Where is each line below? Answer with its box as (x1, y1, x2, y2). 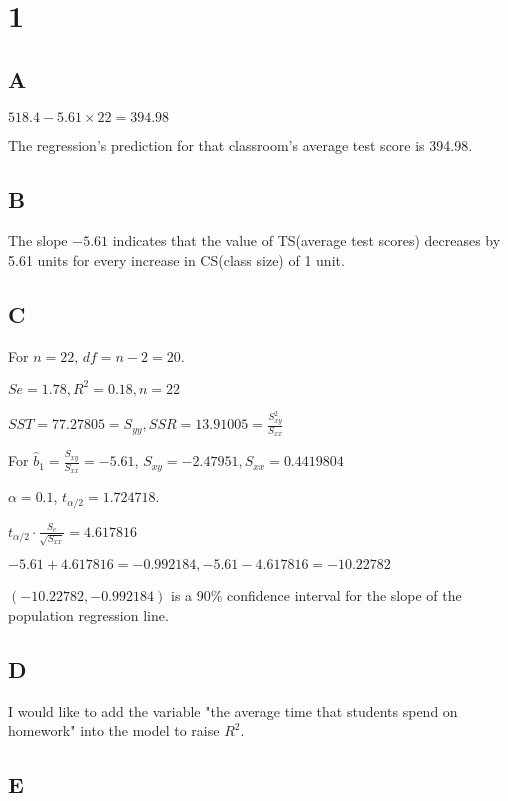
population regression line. (8, 604, 169, 625)
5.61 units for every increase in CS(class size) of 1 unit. (8, 249, 345, 270)
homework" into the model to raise (8, 720, 220, 741)
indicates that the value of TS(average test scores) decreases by (112, 230, 501, 251)
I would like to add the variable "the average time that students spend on (8, 700, 458, 721)
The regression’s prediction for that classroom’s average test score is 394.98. (8, 134, 473, 155)
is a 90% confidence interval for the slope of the (170, 585, 462, 606)
